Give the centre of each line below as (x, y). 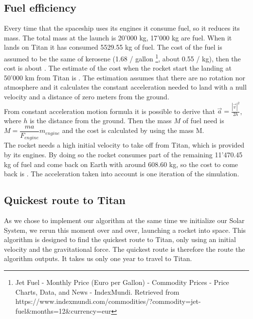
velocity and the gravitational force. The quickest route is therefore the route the (125, 249)
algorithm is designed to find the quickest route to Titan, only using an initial (120, 239)
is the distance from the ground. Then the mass (101, 121)
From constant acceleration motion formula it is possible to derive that (109, 111)
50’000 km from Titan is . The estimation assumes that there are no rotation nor (125, 77)
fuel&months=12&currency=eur (63, 310)
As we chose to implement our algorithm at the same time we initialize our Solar (124, 220)
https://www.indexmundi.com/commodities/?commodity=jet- (108, 301)
